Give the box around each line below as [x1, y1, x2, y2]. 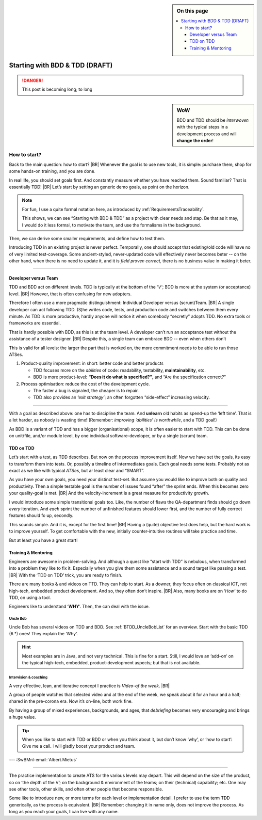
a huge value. [9, 714, 36, 720]
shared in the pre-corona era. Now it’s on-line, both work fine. [9, 698, 133, 704]
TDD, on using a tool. [9, 595, 51, 600]
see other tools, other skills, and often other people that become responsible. [9, 786, 164, 792]
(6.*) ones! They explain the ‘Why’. [9, 631, 78, 637]
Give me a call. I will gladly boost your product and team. [22, 743, 136, 749]
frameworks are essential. [9, 320, 61, 326]
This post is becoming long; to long [22, 86, 93, 92]
